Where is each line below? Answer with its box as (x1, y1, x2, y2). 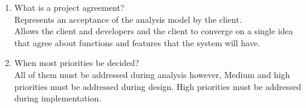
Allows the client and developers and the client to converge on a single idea (14, 25, 293, 37)
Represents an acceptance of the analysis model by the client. (14, 13, 242, 25)
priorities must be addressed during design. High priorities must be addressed (14, 80, 302, 92)
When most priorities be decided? (14, 56, 139, 69)
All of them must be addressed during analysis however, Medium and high (14, 68, 290, 80)
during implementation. (14, 92, 102, 104)
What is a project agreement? (14, 1, 125, 13)
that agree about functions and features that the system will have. (14, 36, 260, 49)
